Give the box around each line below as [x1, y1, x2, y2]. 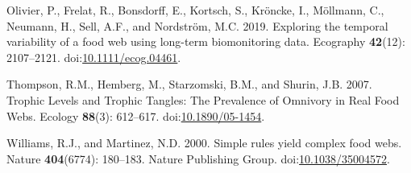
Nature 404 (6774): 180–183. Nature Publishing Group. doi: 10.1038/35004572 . [6, 150, 390, 167]
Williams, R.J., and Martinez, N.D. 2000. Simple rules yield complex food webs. [6, 134, 402, 151]
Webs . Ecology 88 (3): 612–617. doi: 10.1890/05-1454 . [6, 107, 265, 124]
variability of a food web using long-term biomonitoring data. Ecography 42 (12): [6, 33, 405, 50]
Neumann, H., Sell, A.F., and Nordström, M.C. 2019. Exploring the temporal [6, 17, 388, 34]
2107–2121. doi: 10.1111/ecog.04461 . [6, 48, 181, 65]
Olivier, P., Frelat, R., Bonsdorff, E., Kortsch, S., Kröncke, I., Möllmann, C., [6, 2, 384, 18]
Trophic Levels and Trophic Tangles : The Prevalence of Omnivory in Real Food [6, 91, 400, 108]
